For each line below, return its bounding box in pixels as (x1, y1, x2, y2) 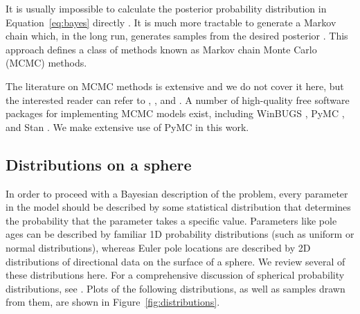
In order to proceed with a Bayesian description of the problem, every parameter (6, 186, 348, 200)
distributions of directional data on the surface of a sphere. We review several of (6, 254, 345, 268)
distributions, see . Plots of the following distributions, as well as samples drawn (6, 281, 345, 295)
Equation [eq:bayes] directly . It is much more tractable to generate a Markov (6, 15, 336, 29)
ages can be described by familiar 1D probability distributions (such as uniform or (6, 227, 354, 241)
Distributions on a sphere (6, 153, 192, 175)
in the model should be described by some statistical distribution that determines (6, 200, 351, 214)
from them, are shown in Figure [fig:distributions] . (6, 295, 220, 309)
